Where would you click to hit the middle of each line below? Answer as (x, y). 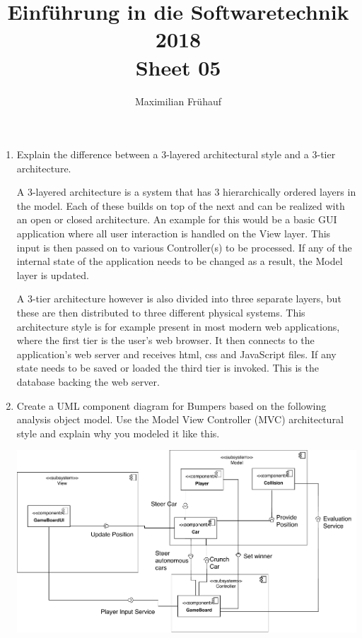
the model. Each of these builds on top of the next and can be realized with (181, 205)
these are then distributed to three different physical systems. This (161, 313)
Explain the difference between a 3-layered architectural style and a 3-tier (176, 154)
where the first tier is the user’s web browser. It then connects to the (165, 340)
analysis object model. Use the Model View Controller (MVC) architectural (180, 419)
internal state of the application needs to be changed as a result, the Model (180, 261)
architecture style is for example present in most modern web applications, (178, 326)
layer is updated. (53, 274)
